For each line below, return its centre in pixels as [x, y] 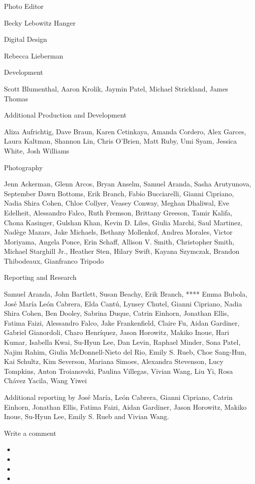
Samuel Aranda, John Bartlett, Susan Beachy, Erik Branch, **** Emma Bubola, [126, 294]
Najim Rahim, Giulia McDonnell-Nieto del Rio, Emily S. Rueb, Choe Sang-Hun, [125, 351]
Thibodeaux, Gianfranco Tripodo [54, 260]
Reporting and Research [40, 277]
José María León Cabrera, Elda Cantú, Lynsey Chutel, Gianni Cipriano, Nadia [123, 303]
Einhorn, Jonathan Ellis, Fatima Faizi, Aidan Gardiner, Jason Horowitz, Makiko [125, 407]
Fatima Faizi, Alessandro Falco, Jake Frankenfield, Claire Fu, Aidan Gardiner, [122, 322]
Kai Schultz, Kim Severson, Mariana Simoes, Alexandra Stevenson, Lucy [114, 361]
